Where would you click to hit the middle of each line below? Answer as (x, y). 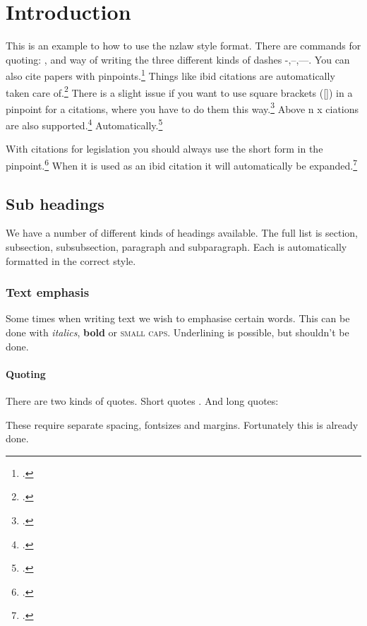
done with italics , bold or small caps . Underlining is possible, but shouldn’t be (178, 332)
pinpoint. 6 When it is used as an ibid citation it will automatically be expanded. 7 (182, 164)
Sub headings (55, 203)
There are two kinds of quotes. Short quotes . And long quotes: (142, 400)
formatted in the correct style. (71, 260)
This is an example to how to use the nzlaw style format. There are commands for (183, 46)
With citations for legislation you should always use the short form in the (164, 149)
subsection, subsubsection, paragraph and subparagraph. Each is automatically (176, 246)
